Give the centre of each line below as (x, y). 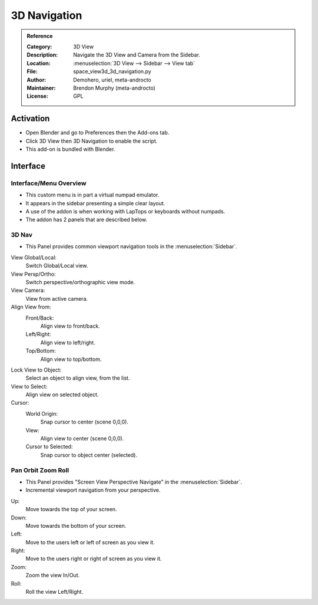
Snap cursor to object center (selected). (89, 455)
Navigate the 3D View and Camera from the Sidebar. (137, 55)
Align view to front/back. (70, 326)
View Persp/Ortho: (33, 274)
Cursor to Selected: (49, 447)
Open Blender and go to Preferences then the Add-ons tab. (97, 133)
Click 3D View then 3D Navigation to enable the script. (92, 141)
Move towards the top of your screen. (71, 509)
